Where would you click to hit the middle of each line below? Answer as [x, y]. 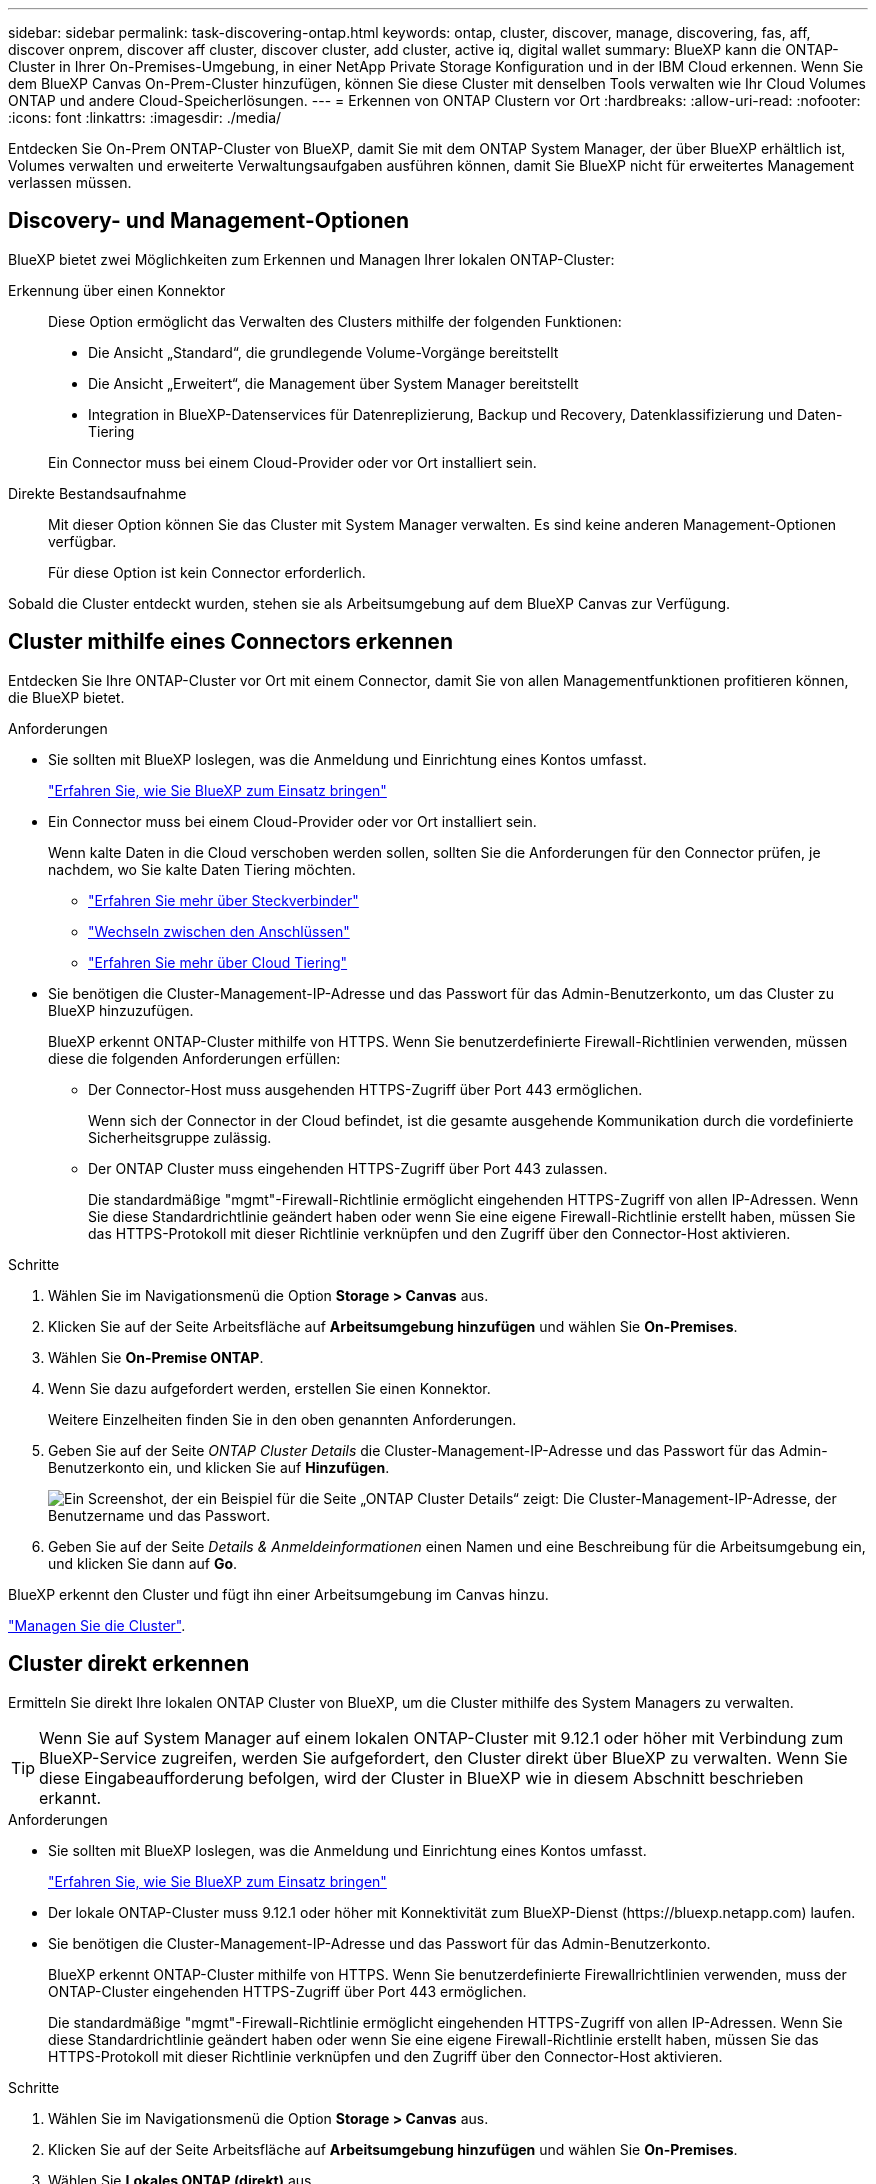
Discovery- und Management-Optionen [209, 221]
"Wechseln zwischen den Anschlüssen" [219, 931]
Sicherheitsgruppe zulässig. [180, 1137]
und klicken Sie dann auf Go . [143, 1563]
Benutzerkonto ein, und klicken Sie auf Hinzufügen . [219, 1467]
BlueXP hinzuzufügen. [121, 1010]
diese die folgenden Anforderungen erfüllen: [194, 1058]
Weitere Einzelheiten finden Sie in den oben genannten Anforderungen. [282, 1419]
